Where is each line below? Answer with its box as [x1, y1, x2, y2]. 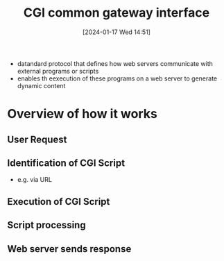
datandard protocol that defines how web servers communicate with [17, 59, 214, 67]
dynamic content [17, 81, 66, 90]
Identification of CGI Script [7, 157, 126, 169]
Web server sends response [7, 243, 132, 255]
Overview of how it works [7, 106, 157, 122]
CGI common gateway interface [23, 5, 210, 21]
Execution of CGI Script [7, 196, 110, 208]
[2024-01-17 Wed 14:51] [82, 28, 151, 36]
